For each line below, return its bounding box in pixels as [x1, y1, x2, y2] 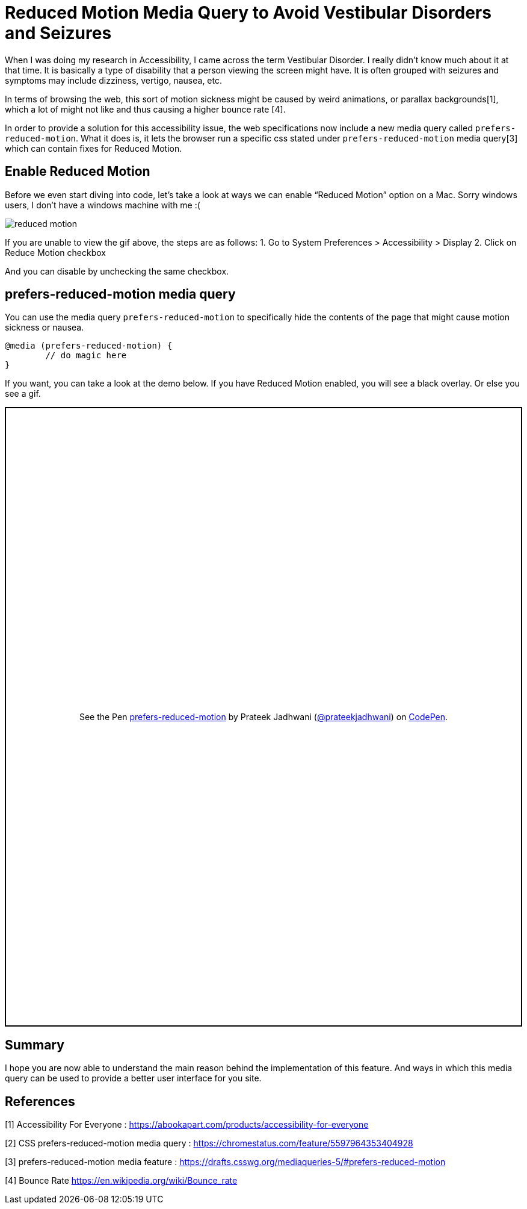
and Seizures [5, 23, 112, 43]
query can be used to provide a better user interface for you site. [5, 1073, 262, 1084]
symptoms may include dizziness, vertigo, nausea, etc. [5, 75, 222, 85]
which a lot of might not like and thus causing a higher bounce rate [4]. [5, 104, 286, 114]
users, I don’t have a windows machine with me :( [5, 199, 200, 210]
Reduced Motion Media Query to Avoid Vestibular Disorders [5, 2, 492, 23]
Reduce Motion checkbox [5, 247, 106, 258]
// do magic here [45, 350, 127, 361]
